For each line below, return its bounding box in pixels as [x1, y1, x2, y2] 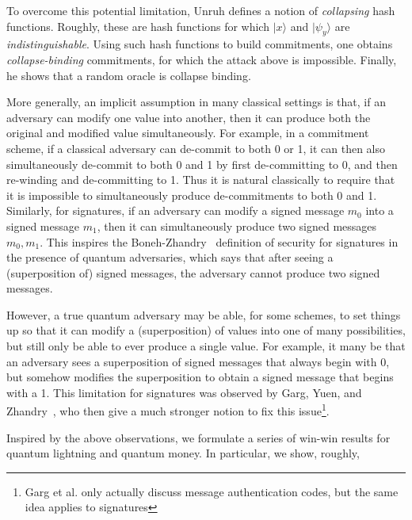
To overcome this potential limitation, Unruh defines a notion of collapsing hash [6, 2, 395, 18]
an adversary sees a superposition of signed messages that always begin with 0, [6, 353, 390, 369]
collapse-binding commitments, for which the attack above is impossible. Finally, [6, 51, 397, 67]
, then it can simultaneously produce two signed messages [97, 217, 377, 234]
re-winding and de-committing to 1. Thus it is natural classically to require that [6, 171, 395, 188]
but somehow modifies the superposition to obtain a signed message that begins [6, 369, 394, 385]
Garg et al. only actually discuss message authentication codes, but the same [25, 483, 399, 499]
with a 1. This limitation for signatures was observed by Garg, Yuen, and [6, 384, 362, 400]
